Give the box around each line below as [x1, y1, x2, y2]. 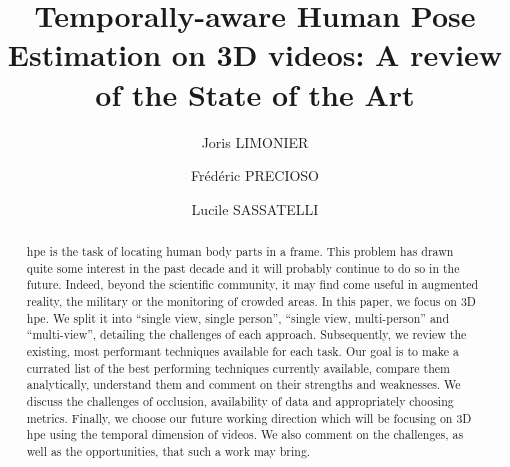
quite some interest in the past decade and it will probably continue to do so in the [26, 259, 460, 276]
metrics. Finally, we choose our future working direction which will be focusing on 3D [26, 409, 472, 426]
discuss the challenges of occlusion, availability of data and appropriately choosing [26, 392, 454, 409]
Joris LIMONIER [201, 131, 309, 152]
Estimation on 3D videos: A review [7, 34, 503, 75]
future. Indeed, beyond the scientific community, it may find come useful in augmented [26, 276, 479, 293]
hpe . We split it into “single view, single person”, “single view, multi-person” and [26, 309, 450, 326]
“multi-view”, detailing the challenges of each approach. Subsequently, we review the [26, 326, 467, 343]
